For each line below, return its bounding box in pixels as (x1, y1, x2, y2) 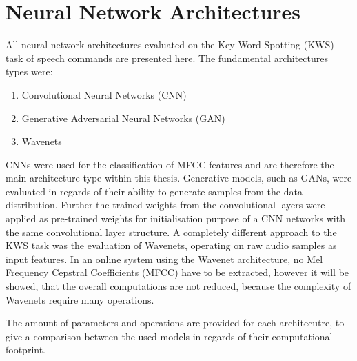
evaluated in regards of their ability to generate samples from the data (6, 184, 303, 198)
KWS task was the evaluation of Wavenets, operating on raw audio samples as (6, 238, 337, 253)
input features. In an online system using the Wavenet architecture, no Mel (6, 251, 323, 266)
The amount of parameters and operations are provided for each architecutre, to (6, 315, 345, 330)
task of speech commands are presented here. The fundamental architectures (6, 50, 328, 65)
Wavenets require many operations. (6, 292, 154, 306)
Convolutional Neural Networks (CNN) (21, 87, 187, 101)
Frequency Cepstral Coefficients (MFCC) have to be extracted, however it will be (6, 265, 349, 280)
